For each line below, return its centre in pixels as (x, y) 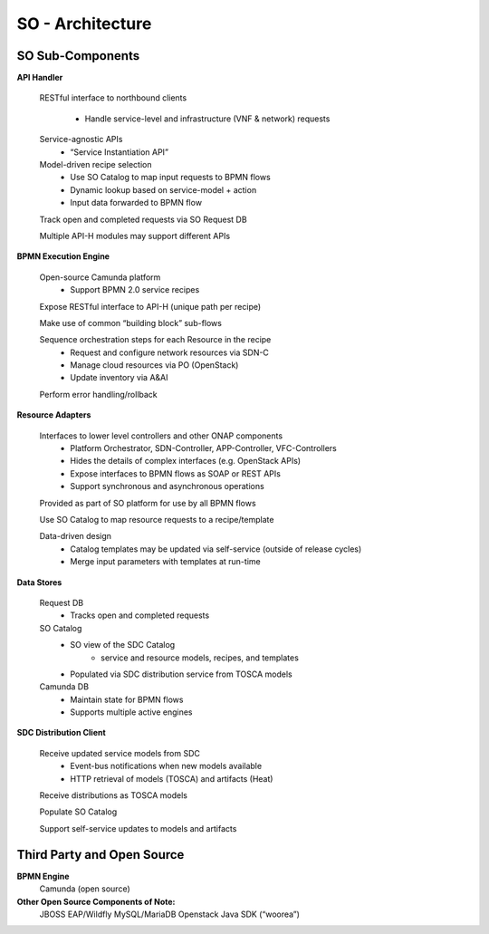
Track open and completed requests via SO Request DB (144, 219)
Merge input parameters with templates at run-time (166, 562)
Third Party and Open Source (101, 855)
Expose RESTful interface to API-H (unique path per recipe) (150, 306)
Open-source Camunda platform (100, 277)
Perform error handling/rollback (98, 394)
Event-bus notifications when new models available (166, 766)
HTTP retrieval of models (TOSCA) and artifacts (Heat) (172, 778)
